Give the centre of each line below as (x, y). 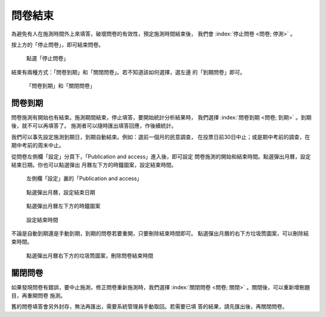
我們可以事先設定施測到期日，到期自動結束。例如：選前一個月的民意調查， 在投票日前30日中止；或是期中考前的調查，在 (161, 137)
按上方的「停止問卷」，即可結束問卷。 (57, 45)
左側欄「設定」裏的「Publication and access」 (84, 178)
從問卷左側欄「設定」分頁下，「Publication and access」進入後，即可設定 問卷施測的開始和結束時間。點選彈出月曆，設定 (161, 156)
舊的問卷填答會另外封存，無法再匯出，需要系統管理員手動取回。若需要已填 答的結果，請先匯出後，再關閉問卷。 (149, 307)
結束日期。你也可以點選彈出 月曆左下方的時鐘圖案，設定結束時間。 (94, 165)
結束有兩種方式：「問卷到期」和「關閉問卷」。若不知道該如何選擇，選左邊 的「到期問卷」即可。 (128, 72)
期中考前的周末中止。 (38, 145)
